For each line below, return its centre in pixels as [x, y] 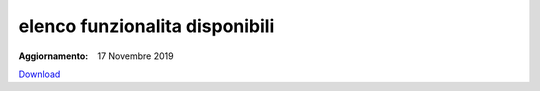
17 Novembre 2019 [135, 56]
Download [39, 74]
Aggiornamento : [53, 56]
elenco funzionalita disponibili [146, 26]
